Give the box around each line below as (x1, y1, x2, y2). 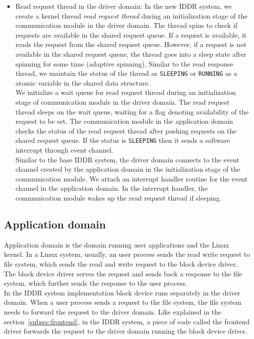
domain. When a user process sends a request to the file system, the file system (4, 297, 241, 307)
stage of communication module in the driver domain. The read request (15, 97, 230, 107)
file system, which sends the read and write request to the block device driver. (4, 258, 238, 269)
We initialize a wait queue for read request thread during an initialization (15, 87, 236, 97)
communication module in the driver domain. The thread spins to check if (15, 20, 237, 30)
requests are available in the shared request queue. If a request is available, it (15, 29, 247, 40)
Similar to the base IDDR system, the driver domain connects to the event (15, 154, 239, 164)
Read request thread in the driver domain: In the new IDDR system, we (15, 1, 232, 11)
